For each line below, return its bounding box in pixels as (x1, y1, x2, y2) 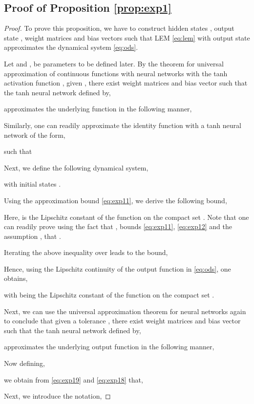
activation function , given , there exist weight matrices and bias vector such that (4, 78, 248, 88)
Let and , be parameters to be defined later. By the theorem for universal (4, 58, 224, 68)
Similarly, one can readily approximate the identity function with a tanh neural (4, 120, 241, 130)
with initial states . (4, 179, 61, 189)
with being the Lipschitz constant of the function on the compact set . (4, 290, 214, 300)
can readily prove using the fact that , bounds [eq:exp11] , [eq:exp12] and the (4, 221, 232, 232)
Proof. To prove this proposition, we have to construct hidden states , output (4, 23, 234, 33)
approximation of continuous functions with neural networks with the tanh (4, 68, 228, 78)
